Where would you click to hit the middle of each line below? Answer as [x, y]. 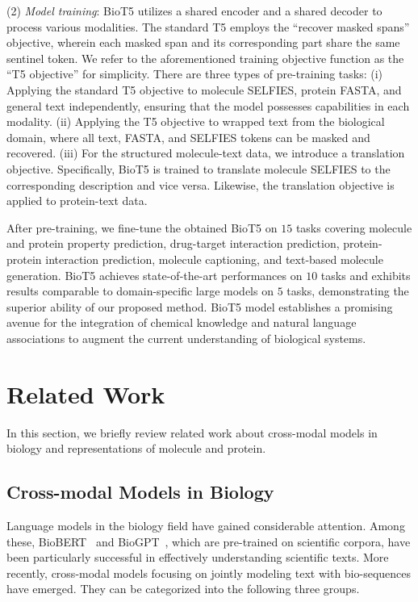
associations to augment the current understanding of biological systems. [186, 338]
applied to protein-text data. [77, 201]
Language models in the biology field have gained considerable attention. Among [206, 525]
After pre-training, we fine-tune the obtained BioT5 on [142, 227]
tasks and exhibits [366, 275]
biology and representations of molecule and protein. [136, 448]
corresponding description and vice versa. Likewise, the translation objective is [201, 184]
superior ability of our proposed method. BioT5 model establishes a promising [200, 306]
